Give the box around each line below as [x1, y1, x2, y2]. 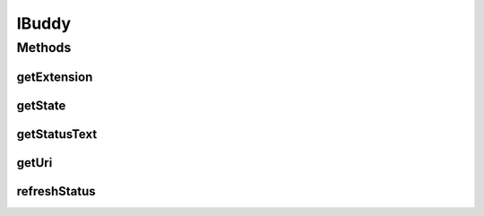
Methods [16, 39, 72, 56]
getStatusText [16, 126, 98, 142]
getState [16, 98, 66, 113]
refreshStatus [16, 184, 96, 199]
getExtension [16, 69, 93, 84]
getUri [16, 155, 53, 170]
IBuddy [16, 13, 72, 33]
